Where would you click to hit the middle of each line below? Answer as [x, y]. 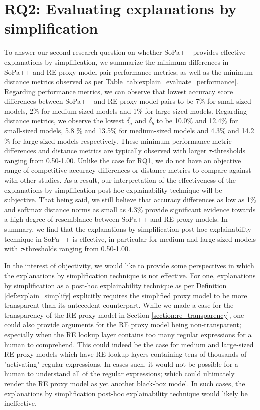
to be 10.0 [172, 121]
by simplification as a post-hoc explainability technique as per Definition [115, 285]
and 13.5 [97, 131]
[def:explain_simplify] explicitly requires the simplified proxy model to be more [126, 295]
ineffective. [20, 403]
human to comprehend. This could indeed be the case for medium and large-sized [129, 344]
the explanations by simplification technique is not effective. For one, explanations [130, 275]
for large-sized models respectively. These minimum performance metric [122, 140]
